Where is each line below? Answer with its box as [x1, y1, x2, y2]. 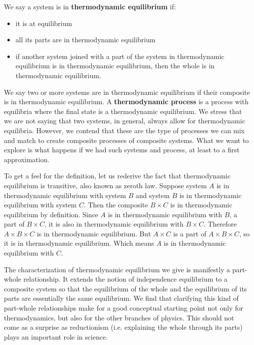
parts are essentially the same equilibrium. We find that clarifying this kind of [4, 293, 239, 303]
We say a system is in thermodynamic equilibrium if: [4, 1, 176, 11]
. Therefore [203, 219, 237, 229]
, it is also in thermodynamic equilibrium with [44, 219, 184, 229]
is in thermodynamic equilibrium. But [36, 228, 151, 238]
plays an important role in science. [4, 331, 108, 342]
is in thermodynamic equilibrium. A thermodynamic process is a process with [4, 96, 249, 107]
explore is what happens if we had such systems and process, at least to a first [4, 144, 240, 155]
